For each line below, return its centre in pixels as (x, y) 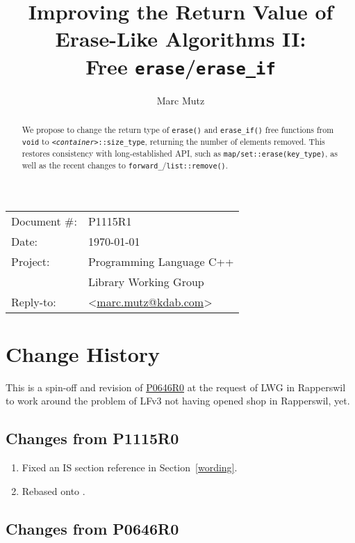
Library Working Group (146, 281)
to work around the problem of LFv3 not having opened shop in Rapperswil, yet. (178, 401)
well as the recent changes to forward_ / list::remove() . (125, 165)
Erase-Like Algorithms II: (181, 39)
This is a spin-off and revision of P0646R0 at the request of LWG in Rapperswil (176, 387)
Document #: (44, 221)
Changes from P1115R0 (92, 438)
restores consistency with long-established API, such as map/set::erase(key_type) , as (180, 154)
